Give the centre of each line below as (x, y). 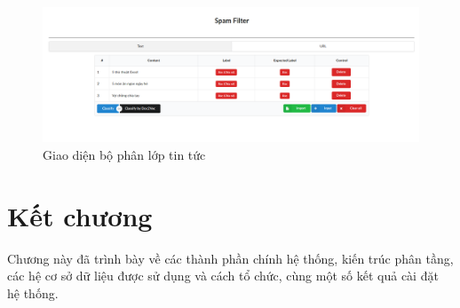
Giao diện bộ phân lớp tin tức (124, 154)
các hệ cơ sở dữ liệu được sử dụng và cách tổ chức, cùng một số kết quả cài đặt (223, 276)
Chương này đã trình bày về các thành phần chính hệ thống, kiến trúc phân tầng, (230, 258)
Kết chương (80, 215)
